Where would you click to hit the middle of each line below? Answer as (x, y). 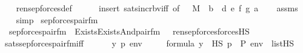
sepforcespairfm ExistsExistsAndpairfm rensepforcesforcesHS (129, 31)
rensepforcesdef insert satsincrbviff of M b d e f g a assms (157, 8)
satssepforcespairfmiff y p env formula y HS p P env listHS (149, 43)
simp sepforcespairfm (57, 19)
